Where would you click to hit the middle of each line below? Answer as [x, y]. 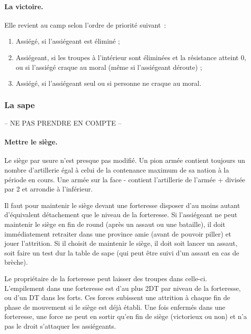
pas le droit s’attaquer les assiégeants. [60, 326]
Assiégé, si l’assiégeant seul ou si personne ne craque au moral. [109, 83]
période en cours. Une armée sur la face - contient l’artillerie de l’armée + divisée [125, 179]
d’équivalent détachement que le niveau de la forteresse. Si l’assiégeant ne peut [121, 215]
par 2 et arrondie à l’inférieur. [49, 189]
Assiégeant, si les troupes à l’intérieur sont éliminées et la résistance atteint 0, [131, 57]
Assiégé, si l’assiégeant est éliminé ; [68, 41]
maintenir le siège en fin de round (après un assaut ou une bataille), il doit [115, 224]
